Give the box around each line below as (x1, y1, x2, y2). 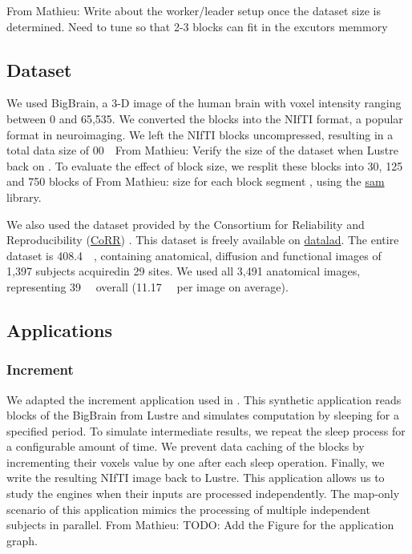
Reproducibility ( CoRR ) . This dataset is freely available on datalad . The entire (6, 231, 399, 248)
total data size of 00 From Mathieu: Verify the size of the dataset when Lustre (6, 142, 398, 159)
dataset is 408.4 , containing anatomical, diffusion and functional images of (6, 247, 382, 263)
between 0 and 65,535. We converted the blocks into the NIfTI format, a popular (6, 110, 403, 126)
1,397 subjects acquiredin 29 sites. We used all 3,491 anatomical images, (6, 263, 361, 279)
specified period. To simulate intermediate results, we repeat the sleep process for (6, 422, 406, 439)
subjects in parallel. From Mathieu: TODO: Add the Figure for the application (6, 516, 394, 533)
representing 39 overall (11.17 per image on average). (6, 278, 289, 295)
